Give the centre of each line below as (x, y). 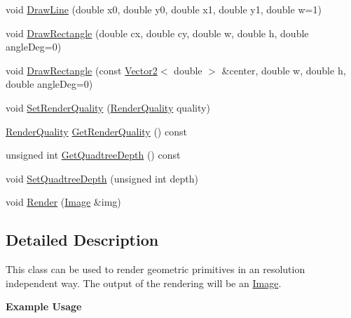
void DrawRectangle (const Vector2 (82, 70)
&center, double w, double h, (284, 70)
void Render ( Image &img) (63, 202)
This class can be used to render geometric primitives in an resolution (156, 269)
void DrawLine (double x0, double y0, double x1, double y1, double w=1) (164, 9)
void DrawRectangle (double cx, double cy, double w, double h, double (157, 33)
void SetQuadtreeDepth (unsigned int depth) (102, 178)
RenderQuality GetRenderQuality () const (96, 131)
